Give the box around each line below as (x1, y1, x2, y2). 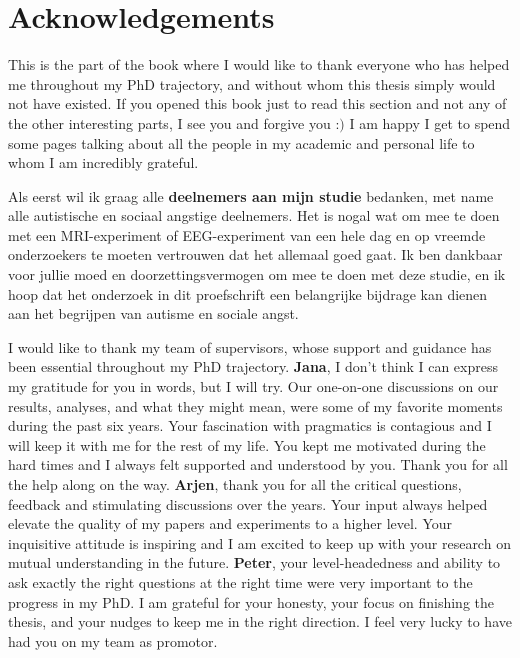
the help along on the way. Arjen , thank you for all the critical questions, (8, 474, 462, 494)
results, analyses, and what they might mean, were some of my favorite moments (8, 395, 503, 416)
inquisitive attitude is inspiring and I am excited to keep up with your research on (8, 532, 511, 553)
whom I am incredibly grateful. (8, 152, 199, 173)
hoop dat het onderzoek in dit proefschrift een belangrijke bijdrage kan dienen (8, 283, 488, 304)
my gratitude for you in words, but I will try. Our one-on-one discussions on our (8, 376, 499, 397)
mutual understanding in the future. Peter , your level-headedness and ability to (8, 552, 501, 573)
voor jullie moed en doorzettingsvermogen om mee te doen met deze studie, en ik (8, 264, 506, 285)
